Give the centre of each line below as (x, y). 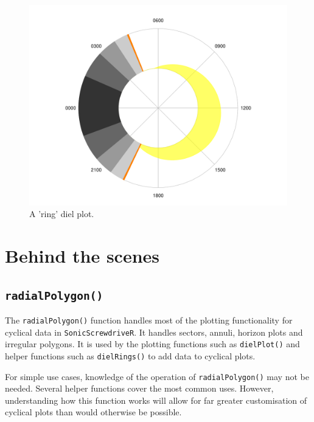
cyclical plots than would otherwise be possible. (93, 412)
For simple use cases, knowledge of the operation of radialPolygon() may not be (157, 376)
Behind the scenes (82, 255)
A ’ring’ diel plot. (62, 214)
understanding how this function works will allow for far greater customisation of (156, 400)
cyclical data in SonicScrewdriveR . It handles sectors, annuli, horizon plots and (154, 332)
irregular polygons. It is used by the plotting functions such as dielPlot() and (152, 344)
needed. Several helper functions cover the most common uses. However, (139, 388)
